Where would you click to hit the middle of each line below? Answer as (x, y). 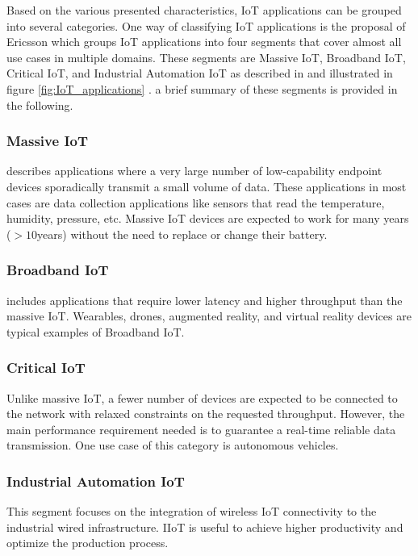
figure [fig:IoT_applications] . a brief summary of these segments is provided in (202, 88)
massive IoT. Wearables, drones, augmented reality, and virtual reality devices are (209, 316)
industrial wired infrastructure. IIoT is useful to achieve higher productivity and (205, 527)
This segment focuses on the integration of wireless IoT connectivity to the (192, 511)
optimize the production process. (88, 543)
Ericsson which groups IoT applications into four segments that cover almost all (204, 42)
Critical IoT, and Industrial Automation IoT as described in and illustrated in (200, 73)
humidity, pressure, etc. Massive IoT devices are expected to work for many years (208, 218)
